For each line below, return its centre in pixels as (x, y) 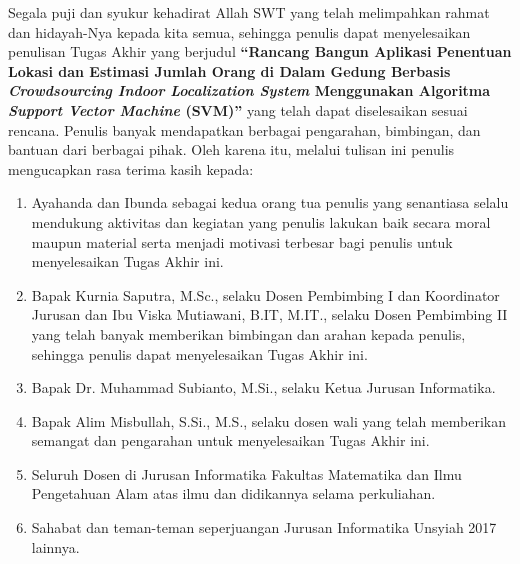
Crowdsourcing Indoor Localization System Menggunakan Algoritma (249, 90)
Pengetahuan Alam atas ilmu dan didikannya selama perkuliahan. (233, 493)
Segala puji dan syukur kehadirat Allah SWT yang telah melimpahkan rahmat (249, 12)
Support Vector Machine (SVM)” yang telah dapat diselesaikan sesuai (238, 109)
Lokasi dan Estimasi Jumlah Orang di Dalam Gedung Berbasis (229, 70)
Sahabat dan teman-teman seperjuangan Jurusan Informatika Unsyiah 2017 (264, 527)
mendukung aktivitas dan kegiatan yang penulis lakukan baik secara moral (261, 221)
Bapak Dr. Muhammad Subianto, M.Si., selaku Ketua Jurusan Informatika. (263, 387)
